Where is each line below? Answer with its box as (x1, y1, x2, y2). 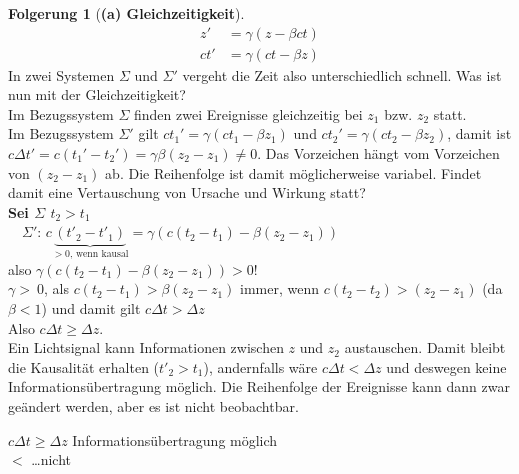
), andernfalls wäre (203, 356, 318, 377)
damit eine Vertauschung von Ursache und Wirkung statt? (8, 182, 366, 203)
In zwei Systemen (8, 64, 115, 85)
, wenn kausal (69, 249, 129, 260)
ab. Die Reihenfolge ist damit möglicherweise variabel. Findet (105, 162, 482, 183)
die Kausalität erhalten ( (8, 356, 160, 377)
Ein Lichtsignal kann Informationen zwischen (8, 337, 284, 358)
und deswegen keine (386, 356, 507, 377)
